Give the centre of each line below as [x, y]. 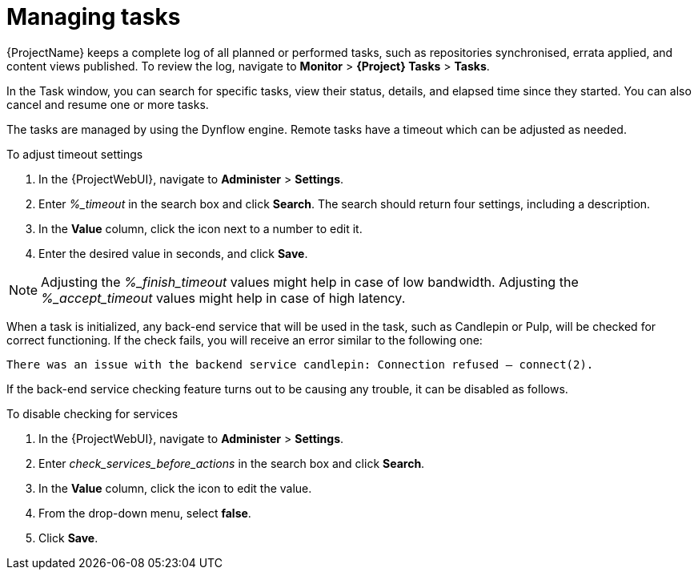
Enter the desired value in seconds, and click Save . [173, 253]
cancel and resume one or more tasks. [108, 104]
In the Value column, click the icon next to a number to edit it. [201, 228]
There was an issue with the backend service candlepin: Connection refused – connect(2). [300, 364]
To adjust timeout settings [75, 154]
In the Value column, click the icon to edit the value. [175, 488]
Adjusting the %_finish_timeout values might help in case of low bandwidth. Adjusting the [310, 282]
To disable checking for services [92, 413]
